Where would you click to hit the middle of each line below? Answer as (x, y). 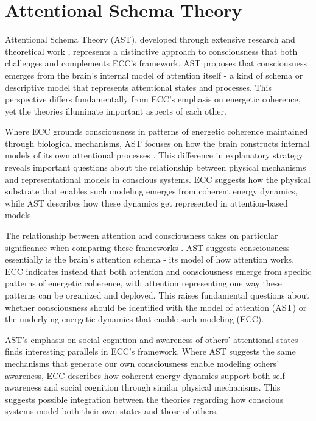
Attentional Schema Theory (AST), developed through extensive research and (150, 39)
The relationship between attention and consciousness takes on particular (142, 235)
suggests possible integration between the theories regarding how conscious (144, 399)
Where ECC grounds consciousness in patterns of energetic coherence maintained (156, 131)
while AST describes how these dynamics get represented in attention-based (146, 203)
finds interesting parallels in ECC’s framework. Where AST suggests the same (150, 351)
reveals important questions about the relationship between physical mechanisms (156, 167)
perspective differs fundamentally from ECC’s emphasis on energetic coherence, (153, 99)
